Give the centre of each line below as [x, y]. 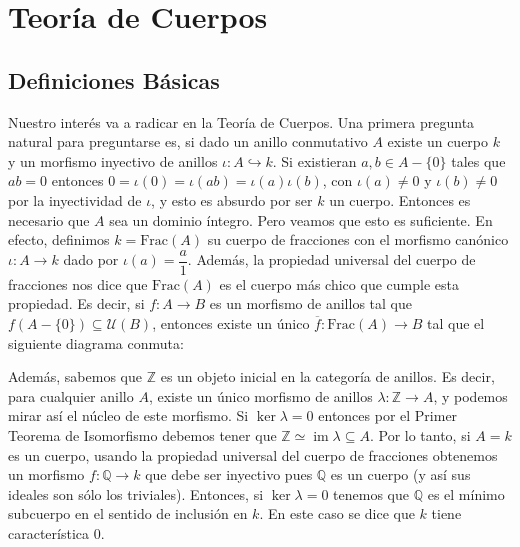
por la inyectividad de [75, 199]
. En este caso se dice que [337, 513]
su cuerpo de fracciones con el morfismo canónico [358, 239]
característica [49, 532]
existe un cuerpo [438, 141]
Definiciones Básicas [114, 79]
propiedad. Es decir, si [76, 303]
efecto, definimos [59, 239]
